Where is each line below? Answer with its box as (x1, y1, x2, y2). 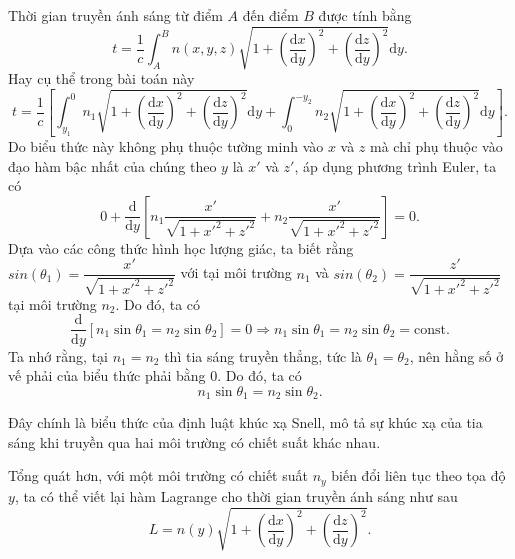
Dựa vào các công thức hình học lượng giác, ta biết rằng (8, 237, 354, 258)
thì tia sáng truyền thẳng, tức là (164, 345, 362, 366)
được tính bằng (318, 5, 412, 25)
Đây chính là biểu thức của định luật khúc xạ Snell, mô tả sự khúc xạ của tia (8, 412, 483, 433)
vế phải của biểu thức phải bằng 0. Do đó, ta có (8, 365, 302, 386)
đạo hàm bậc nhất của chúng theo (8, 155, 217, 176)
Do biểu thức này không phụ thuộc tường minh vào (8, 136, 324, 157)
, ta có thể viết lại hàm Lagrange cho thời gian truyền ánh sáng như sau (14, 485, 458, 506)
